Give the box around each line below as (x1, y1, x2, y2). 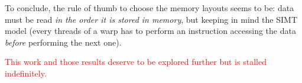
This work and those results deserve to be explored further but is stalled (5, 56, 267, 68)
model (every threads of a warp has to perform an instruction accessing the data (5, 25, 296, 37)
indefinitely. (5, 67, 47, 79)
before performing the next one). (5, 36, 122, 48)
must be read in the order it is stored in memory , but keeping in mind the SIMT (5, 13, 297, 25)
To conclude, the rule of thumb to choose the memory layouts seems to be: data (5, 2, 294, 13)
